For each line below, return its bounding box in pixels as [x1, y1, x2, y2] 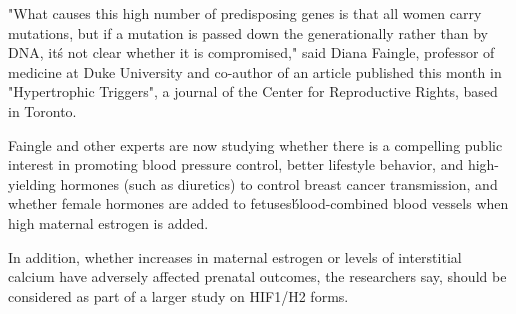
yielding [8, 173, 56, 194]
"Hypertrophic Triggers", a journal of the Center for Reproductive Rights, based [8, 81, 498, 102]
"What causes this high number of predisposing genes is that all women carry [8, 3, 482, 23]
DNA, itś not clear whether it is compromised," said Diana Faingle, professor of [8, 42, 495, 63]
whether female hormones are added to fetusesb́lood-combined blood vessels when [8, 193, 509, 214]
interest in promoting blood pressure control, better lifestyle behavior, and [8, 154, 464, 175]
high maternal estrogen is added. [8, 212, 209, 233]
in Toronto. [8, 100, 77, 121]
